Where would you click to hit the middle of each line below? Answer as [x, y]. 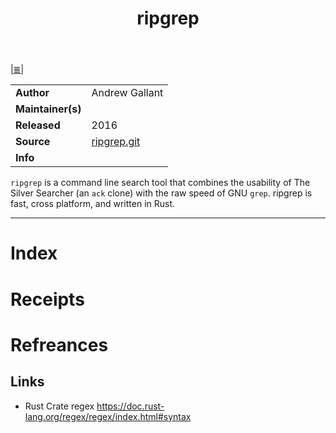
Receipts [47, 299]
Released [38, 125]
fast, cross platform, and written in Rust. [93, 204]
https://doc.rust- [130, 406]
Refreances [59, 344]
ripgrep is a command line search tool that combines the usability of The [160, 183]
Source [33, 142]
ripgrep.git [116, 142]
